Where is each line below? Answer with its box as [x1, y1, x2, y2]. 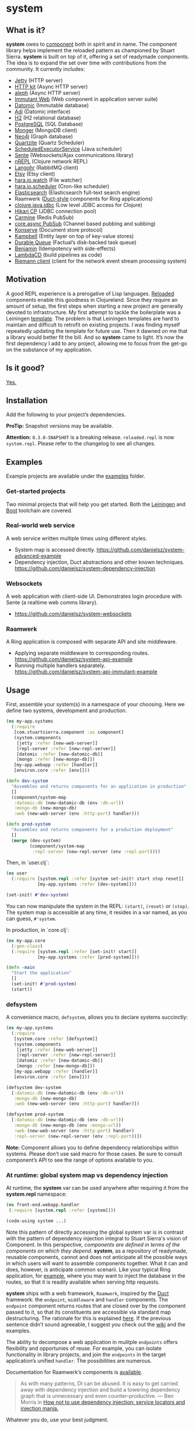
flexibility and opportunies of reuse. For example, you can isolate [6, 1345, 162, 1352]
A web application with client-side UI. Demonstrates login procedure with [6, 593, 182, 600]
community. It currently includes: [6, 66, 85, 72]
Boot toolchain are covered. [6, 506, 73, 514]
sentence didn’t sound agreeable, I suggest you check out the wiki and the [6, 1321, 186, 1328]
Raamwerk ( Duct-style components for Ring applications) [14, 195, 153, 202]
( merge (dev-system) [11, 838, 61, 843]
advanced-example [14, 552, 62, 559]
